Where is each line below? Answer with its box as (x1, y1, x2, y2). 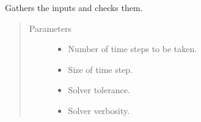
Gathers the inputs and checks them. (5, 1, 143, 13)
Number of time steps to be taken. (68, 42, 197, 55)
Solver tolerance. (68, 83, 130, 96)
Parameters (29, 21, 71, 34)
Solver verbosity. (68, 104, 130, 116)
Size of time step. (68, 63, 133, 75)
